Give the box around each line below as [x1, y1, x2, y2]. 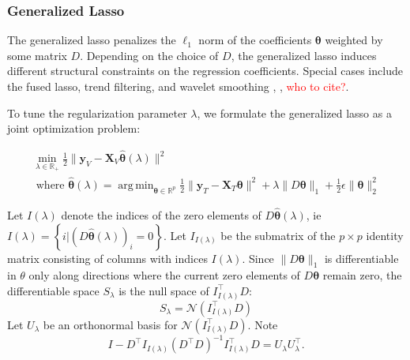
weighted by [325, 32, 383, 48]
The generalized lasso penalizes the [7, 32, 176, 48]
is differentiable [324, 249, 399, 266]
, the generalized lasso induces [231, 47, 377, 63]
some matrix [7, 47, 67, 63]
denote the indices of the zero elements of [61, 206, 261, 223]
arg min [118, 179, 154, 191]
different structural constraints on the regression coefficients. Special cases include [7, 62, 403, 79]
